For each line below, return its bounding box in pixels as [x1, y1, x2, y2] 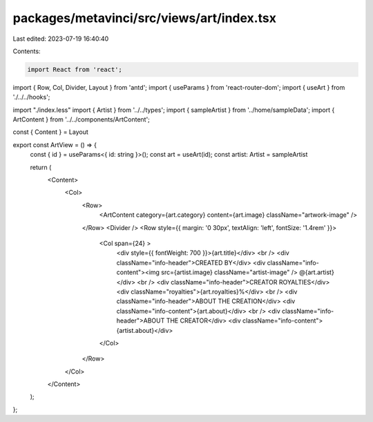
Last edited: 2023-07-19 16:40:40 [12, 35, 109, 43]
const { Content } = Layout [12, 128, 89, 136]
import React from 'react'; [27, 66, 122, 73]
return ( [30, 163, 52, 171]
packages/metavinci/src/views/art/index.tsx [12, 10, 276, 26]
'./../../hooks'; [12, 93, 50, 102]
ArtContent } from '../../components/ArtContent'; [12, 115, 150, 124]
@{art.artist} [299, 268, 334, 276]
